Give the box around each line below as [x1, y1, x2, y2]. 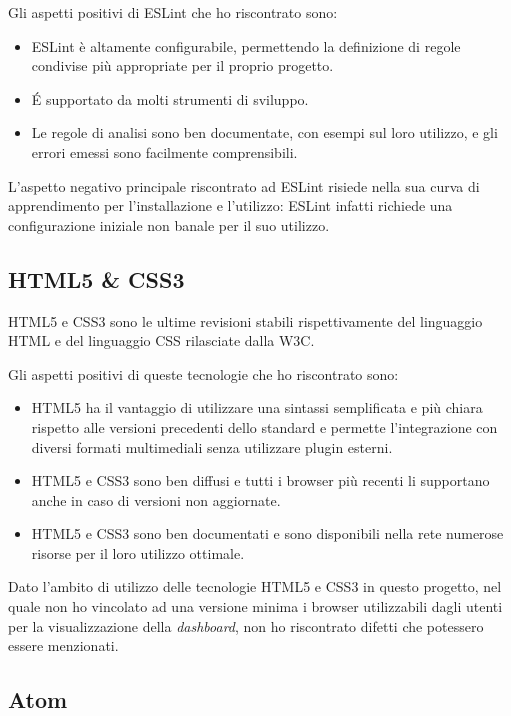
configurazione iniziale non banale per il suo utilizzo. [8, 214, 330, 235]
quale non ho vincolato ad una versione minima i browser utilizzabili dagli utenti [8, 596, 503, 617]
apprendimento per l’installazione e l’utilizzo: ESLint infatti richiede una [8, 195, 453, 216]
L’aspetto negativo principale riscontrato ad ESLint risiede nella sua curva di [8, 175, 480, 196]
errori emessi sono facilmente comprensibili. [31, 141, 298, 162]
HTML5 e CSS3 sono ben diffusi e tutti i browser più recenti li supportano [31, 470, 490, 491]
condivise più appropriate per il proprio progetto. [31, 55, 334, 76]
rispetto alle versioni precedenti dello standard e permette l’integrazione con [31, 416, 498, 437]
